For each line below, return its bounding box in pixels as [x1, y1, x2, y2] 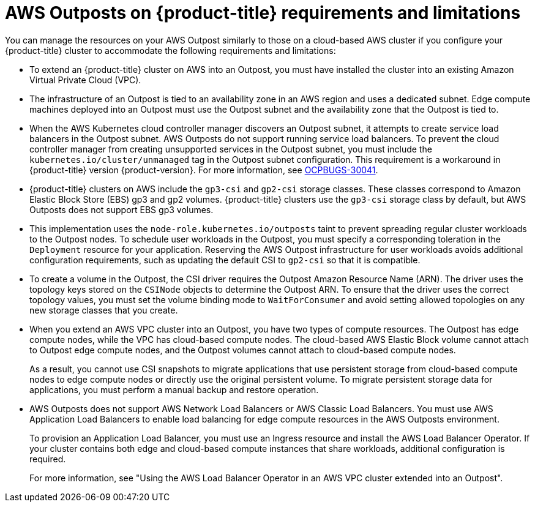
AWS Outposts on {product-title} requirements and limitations [5, 2, 521, 23]
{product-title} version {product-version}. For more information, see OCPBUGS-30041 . [29, 164, 378, 175]
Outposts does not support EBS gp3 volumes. [29, 204, 214, 215]
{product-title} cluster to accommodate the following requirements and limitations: [5, 45, 336, 56]
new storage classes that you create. [29, 304, 178, 315]
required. [29, 453, 66, 464]
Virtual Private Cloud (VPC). [29, 74, 141, 85]
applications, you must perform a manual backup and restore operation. [29, 384, 319, 395]
